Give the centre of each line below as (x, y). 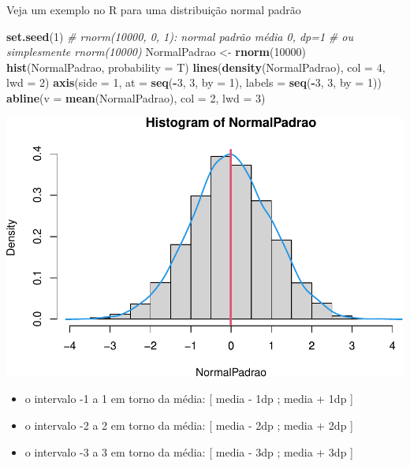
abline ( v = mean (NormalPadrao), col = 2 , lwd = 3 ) (136, 97)
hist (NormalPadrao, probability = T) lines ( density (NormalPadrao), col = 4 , (196, 67)
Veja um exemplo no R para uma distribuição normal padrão (154, 9)
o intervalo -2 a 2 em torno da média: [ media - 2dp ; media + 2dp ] (189, 425)
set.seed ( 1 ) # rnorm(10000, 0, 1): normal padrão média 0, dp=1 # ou (180, 36)
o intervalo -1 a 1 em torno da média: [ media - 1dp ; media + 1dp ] (189, 399)
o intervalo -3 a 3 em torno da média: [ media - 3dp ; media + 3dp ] (189, 451)
